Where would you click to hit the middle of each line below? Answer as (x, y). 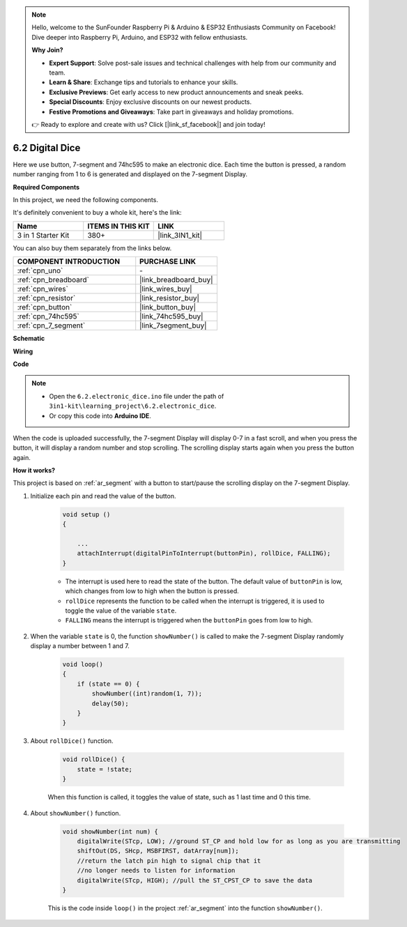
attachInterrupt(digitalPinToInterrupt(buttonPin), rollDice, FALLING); (204, 553)
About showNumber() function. (76, 813)
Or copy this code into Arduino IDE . (100, 415)
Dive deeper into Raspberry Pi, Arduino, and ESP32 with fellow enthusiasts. (140, 37)
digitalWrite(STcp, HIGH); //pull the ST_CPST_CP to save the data (195, 880)
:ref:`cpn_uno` (40, 270)
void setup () (86, 514)
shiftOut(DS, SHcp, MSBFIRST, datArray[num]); (158, 851)
